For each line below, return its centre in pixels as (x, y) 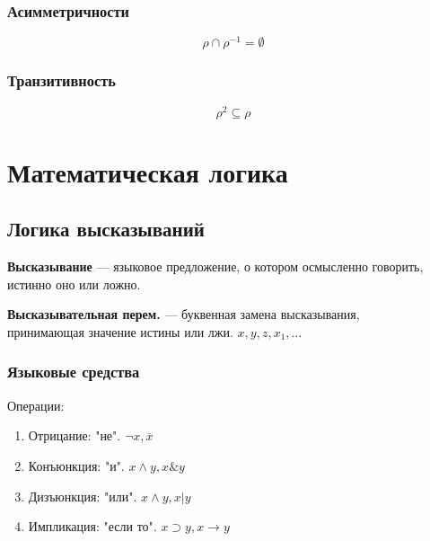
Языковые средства (74, 372)
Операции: (36, 405)
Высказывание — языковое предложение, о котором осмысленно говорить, (215, 266)
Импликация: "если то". (92, 526)
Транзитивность (61, 80)
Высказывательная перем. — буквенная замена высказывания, (184, 314)
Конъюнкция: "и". (76, 465)
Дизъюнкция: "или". (83, 496)
